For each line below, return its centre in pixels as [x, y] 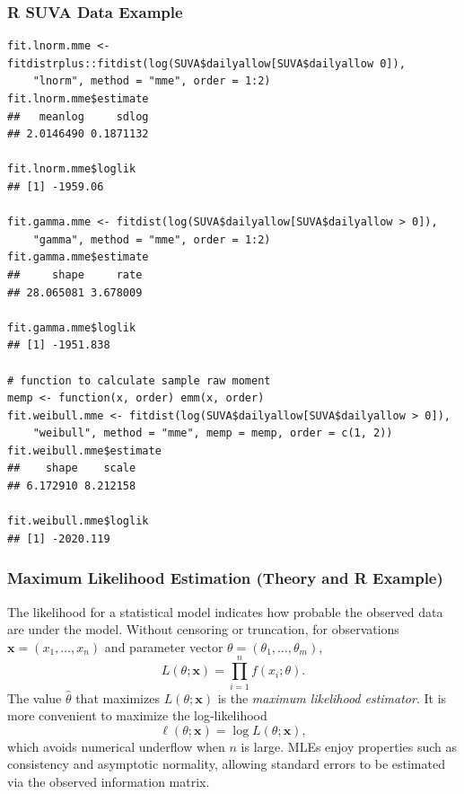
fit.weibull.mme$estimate [84, 450]
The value [35, 697]
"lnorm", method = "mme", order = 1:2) [152, 81]
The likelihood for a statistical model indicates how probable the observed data [225, 611]
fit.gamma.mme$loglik [72, 327]
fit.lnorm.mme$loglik [72, 169]
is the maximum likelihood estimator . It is [332, 697]
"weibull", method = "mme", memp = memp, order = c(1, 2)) [213, 433]
